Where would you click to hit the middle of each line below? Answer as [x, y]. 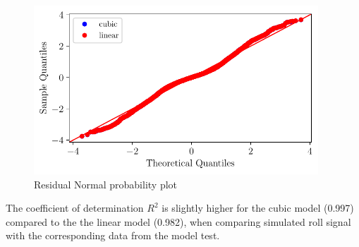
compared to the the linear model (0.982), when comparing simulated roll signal [178, 221]
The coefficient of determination [75, 208]
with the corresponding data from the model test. [113, 235]
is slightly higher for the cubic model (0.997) [258, 208]
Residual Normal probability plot [105, 184]
